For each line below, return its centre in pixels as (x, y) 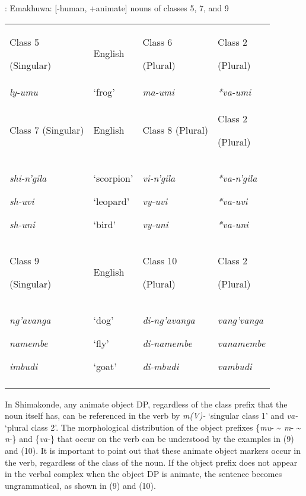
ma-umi (158, 91)
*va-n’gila (238, 178)
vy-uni (155, 224)
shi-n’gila (28, 178)
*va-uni (233, 224)
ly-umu (24, 91)
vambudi (235, 366)
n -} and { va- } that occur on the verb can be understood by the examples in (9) (149, 439)
